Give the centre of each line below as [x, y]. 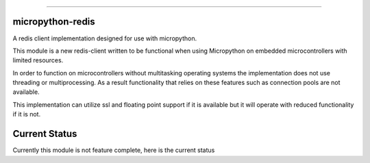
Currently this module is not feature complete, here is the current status [114, 150]
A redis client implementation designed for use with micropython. [105, 38]
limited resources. [38, 60]
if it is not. [27, 114]
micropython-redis [54, 22]
